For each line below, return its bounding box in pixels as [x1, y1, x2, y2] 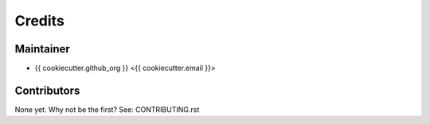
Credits [14, 12, 65, 29]
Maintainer [14, 42, 71, 56]
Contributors [14, 83, 80, 97]
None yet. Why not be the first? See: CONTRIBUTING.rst [14, 104, 200, 114]
